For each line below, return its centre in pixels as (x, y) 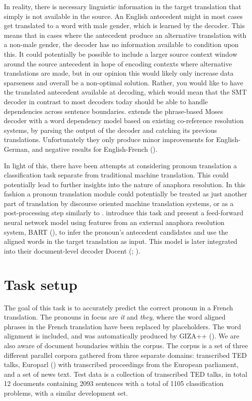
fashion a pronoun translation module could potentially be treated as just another (126, 194)
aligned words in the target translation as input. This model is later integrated (121, 241)
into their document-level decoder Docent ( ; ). (72, 250)
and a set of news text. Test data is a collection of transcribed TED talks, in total (126, 374)
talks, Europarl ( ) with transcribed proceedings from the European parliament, (121, 364)
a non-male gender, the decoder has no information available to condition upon (121, 44)
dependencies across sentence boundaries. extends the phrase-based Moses (114, 111)
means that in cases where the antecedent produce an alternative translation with (125, 35)
